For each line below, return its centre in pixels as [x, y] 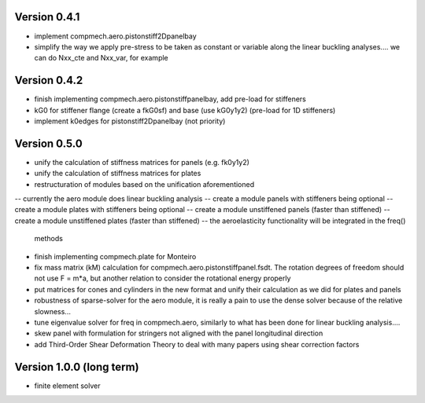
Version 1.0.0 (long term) [77, 366]
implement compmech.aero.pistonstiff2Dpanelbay [115, 36]
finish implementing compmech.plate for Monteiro [115, 256]
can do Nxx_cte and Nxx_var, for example [101, 58]
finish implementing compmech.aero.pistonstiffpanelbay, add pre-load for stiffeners [170, 99]
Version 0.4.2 [49, 81]
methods [48, 239]
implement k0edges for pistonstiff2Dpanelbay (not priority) [130, 121]
